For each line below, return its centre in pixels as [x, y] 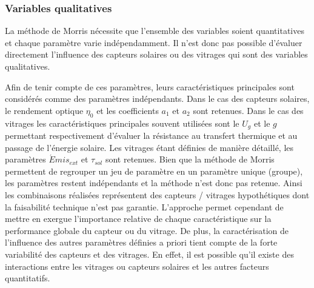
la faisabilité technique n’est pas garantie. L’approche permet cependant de [144, 206]
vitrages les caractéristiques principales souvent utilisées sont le [122, 123]
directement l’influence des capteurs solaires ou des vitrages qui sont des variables [156, 54]
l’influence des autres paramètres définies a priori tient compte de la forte [141, 242]
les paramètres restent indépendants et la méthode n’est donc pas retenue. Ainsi [154, 183]
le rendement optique [44, 110]
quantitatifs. [28, 278]
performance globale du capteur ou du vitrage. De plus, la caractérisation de [147, 230]
